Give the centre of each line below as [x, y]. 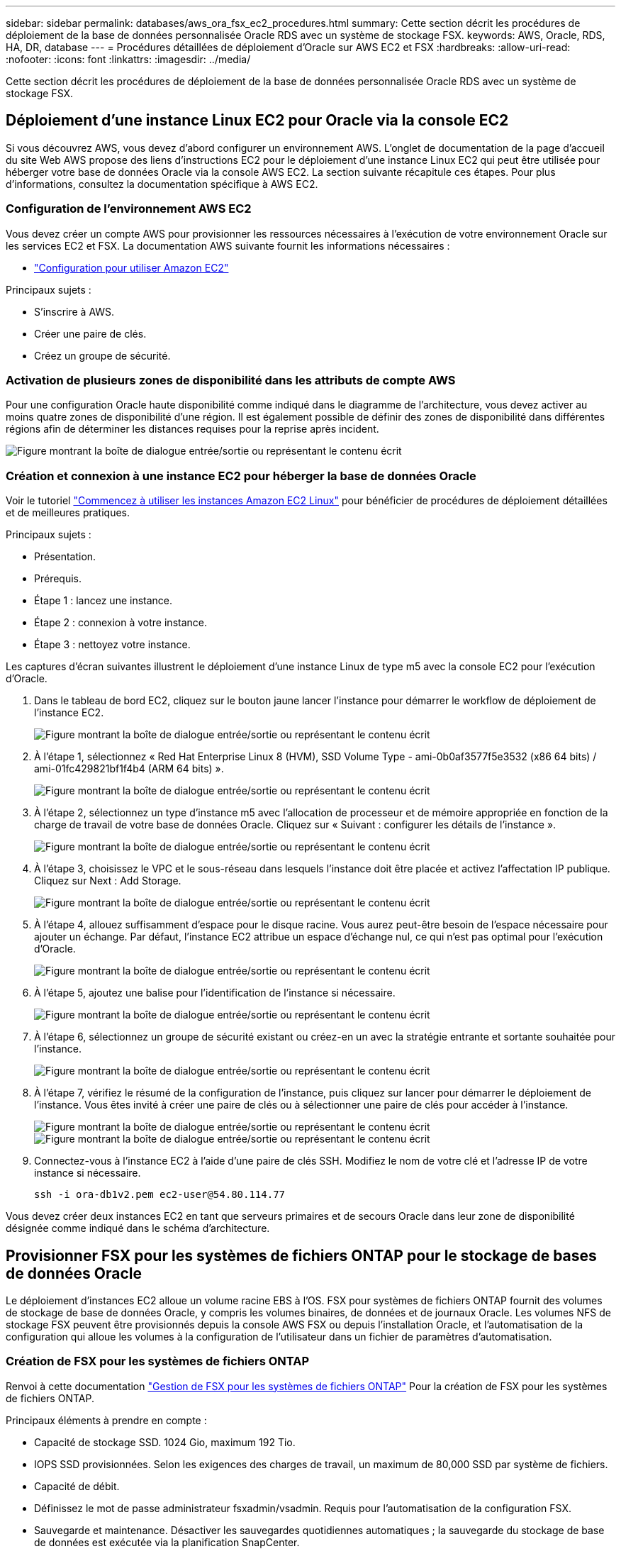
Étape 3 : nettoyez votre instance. [112, 645]
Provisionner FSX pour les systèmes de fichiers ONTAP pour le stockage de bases [301, 1255]
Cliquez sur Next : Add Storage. [108, 881]
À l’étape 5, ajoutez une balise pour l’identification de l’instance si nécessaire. [215, 993]
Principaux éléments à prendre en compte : [106, 1420]
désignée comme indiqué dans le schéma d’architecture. [138, 1228]
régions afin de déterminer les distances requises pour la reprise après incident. [192, 429]
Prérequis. [58, 579]
